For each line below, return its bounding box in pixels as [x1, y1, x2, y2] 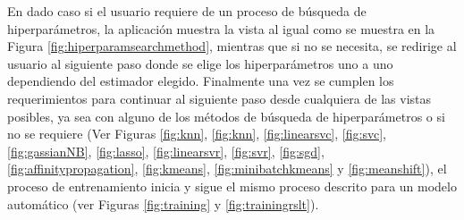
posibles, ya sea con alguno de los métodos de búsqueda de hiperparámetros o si [7, 106, 445, 125]
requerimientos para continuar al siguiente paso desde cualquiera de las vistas [7, 89, 431, 107]
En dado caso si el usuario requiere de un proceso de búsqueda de [7, 2, 367, 20]
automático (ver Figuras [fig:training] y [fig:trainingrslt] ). [7, 194, 319, 213]
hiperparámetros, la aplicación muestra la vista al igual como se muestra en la [7, 19, 435, 38]
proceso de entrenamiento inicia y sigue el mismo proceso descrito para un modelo [7, 176, 457, 195]
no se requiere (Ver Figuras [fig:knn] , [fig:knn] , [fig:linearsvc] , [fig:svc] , [7, 124, 386, 143]
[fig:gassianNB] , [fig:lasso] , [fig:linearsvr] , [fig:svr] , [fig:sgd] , [7, 141, 325, 160]
